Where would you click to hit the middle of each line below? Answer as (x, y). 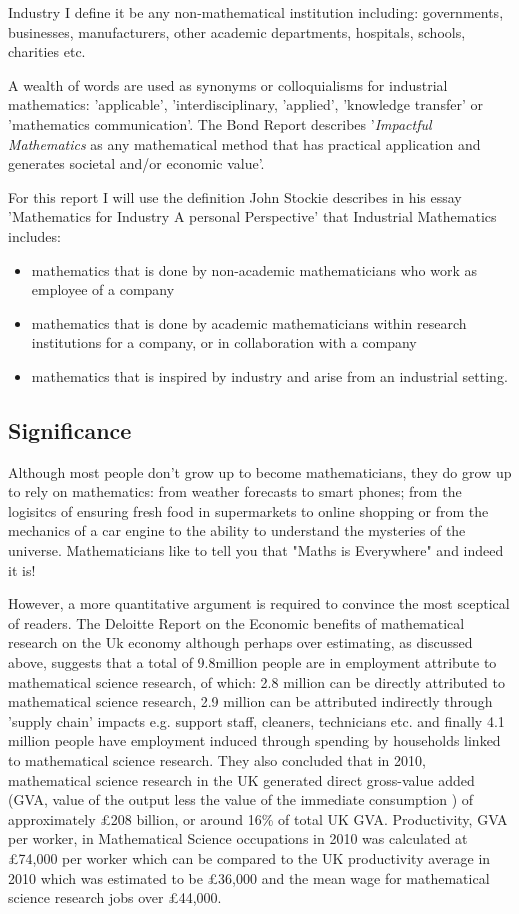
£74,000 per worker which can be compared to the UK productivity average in (249, 857)
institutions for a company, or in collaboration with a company (224, 342)
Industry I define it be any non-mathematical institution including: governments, (256, 12)
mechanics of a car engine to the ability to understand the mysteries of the (237, 530)
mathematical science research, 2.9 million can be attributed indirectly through (250, 701)
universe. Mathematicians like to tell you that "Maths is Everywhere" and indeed (256, 550)
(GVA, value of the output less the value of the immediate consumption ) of (241, 799)
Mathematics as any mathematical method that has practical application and (244, 143)
